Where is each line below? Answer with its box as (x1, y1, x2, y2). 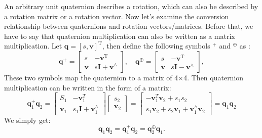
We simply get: (4, 114, 51, 125)
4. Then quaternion (183, 72, 244, 82)
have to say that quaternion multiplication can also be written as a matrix (4, 30, 235, 41)
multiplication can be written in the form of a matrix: (4, 82, 171, 93)
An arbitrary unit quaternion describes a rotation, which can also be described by (4, 1, 258, 11)
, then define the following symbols (102, 40, 210, 51)
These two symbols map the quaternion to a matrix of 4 (4, 72, 178, 82)
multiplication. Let (4, 40, 62, 51)
